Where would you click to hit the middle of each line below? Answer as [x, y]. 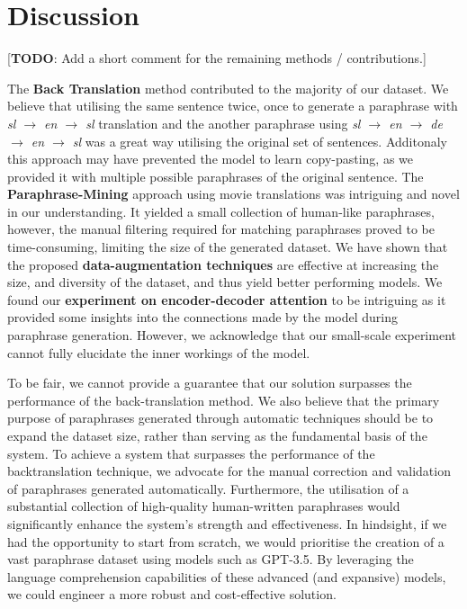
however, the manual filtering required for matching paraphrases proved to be [221, 229]
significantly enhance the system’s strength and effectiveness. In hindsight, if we [227, 523]
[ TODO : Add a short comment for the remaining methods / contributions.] [217, 58]
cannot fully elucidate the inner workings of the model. [159, 352]
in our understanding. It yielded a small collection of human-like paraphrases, [221, 211]
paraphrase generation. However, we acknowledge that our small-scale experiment [232, 335]
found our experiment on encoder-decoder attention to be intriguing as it [227, 299]
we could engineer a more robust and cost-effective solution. [172, 594]
